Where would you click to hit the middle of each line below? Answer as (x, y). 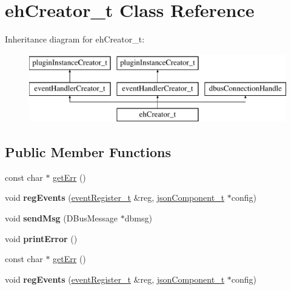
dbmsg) (138, 218)
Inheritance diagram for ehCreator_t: (75, 39)
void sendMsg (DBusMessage (61, 218)
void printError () (41, 238)
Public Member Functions (88, 152)
